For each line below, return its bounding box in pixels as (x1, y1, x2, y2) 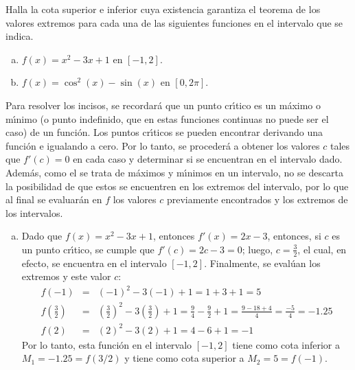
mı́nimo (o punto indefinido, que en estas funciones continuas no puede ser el (5, 111, 329, 126)
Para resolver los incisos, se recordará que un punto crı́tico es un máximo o (5, 97, 321, 112)
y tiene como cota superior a (124, 351, 244, 365)
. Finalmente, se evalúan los (204, 255, 321, 270)
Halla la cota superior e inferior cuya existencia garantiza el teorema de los (5, 2, 321, 16)
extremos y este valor (21, 269, 111, 284)
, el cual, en (297, 242, 347, 256)
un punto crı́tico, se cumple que (21, 242, 154, 256)
